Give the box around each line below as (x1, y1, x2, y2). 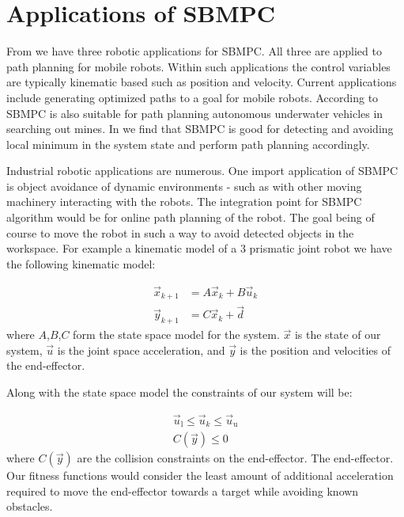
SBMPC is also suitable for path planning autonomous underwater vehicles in (6, 105, 383, 121)
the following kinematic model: (6, 255, 156, 272)
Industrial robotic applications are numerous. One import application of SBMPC (6, 162, 398, 179)
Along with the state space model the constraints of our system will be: (6, 383, 353, 400)
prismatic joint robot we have (249, 240, 392, 257)
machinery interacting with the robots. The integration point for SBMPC (6, 193, 362, 210)
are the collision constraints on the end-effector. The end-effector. (77, 450, 394, 466)
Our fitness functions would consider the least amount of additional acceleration (6, 467, 394, 484)
